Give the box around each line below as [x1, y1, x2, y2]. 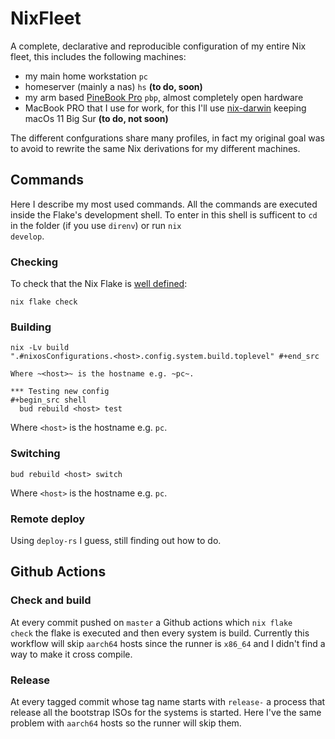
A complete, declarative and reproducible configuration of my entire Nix [10, 40, 307, 52]
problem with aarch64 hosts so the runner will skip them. [10, 717, 242, 729]
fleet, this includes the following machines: [10, 50, 187, 62]
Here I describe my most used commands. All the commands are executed [10, 198, 318, 210]
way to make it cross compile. [10, 648, 133, 660]
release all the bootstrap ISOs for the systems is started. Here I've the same [10, 706, 322, 718]
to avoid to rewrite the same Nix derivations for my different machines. [10, 142, 301, 154]
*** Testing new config [10, 387, 110, 397]
